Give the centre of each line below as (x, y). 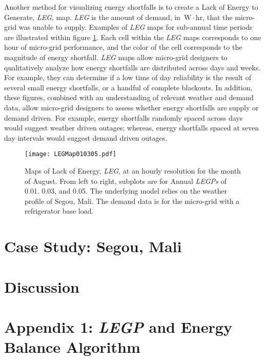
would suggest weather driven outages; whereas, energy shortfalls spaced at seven (131, 128)
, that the (218, 17)
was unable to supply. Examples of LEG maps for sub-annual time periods (136, 27)
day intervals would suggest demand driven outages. (86, 137)
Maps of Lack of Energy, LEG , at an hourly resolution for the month (133, 170)
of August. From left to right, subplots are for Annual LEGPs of (126, 181)
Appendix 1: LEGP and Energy (118, 327)
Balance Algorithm (72, 347)
